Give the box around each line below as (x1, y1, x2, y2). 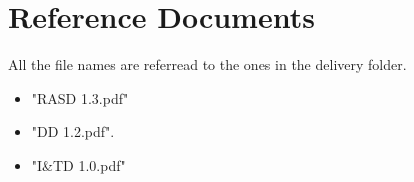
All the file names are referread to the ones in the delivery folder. (8, 54, 407, 75)
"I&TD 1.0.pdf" (31, 154, 126, 175)
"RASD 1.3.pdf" (31, 87, 129, 108)
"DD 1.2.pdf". (31, 121, 115, 142)
